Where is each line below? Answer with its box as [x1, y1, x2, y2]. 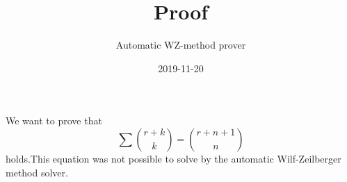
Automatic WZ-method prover [115, 38, 246, 52]
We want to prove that [6, 113, 102, 128]
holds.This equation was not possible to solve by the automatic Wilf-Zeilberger [6, 151, 341, 165]
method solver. [6, 165, 68, 179]
